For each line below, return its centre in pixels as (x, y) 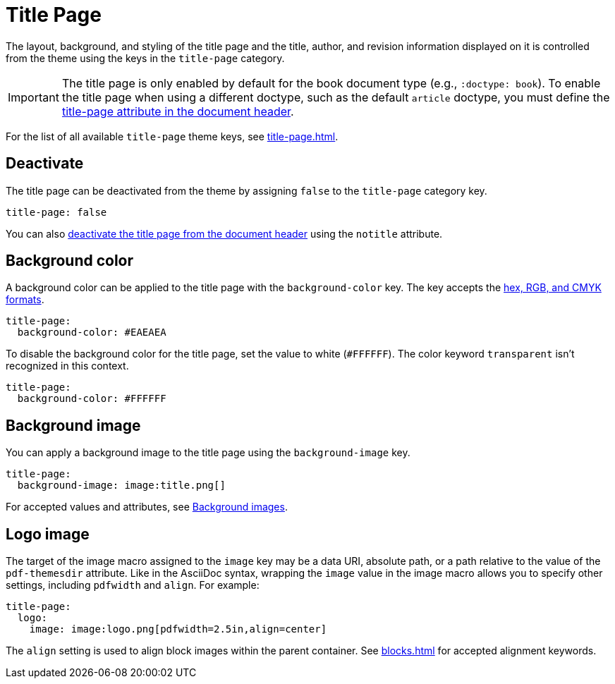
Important (34, 97)
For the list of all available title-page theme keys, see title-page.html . (172, 136)
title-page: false (56, 212)
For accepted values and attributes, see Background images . (147, 507)
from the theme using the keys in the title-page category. (145, 58)
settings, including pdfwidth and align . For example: (133, 585)
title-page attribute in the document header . (178, 111)
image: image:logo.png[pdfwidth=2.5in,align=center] (178, 629)
